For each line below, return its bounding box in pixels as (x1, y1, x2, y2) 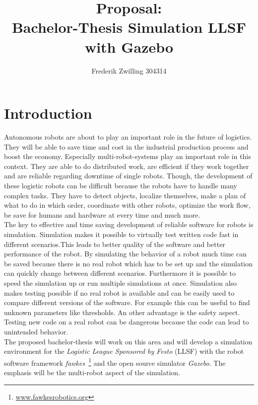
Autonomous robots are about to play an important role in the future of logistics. (4, 132, 252, 142)
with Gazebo (84, 36, 174, 57)
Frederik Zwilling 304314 (91, 65, 167, 76)
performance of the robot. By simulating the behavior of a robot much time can (4, 248, 247, 259)
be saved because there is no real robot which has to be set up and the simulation (4, 258, 253, 268)
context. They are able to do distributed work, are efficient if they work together (4, 161, 249, 171)
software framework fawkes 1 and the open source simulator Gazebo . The (4, 356, 226, 368)
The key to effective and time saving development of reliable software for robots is (4, 219, 254, 230)
